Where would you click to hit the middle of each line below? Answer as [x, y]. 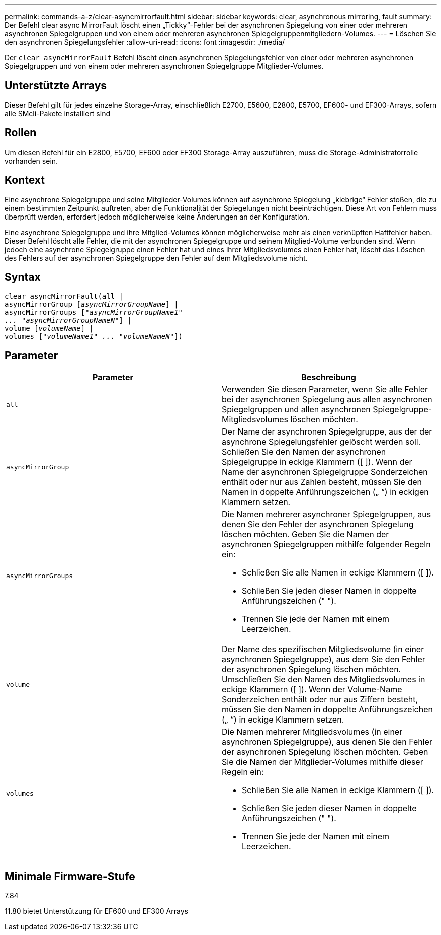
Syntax [23, 277]
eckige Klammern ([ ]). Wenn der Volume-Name [312, 690]
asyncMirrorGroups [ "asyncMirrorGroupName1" [94, 312]
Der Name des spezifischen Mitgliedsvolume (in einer [323, 649]
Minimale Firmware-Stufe [70, 876]
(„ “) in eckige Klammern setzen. [283, 720]
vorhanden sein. [31, 161]
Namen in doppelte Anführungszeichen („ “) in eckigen [325, 492]
